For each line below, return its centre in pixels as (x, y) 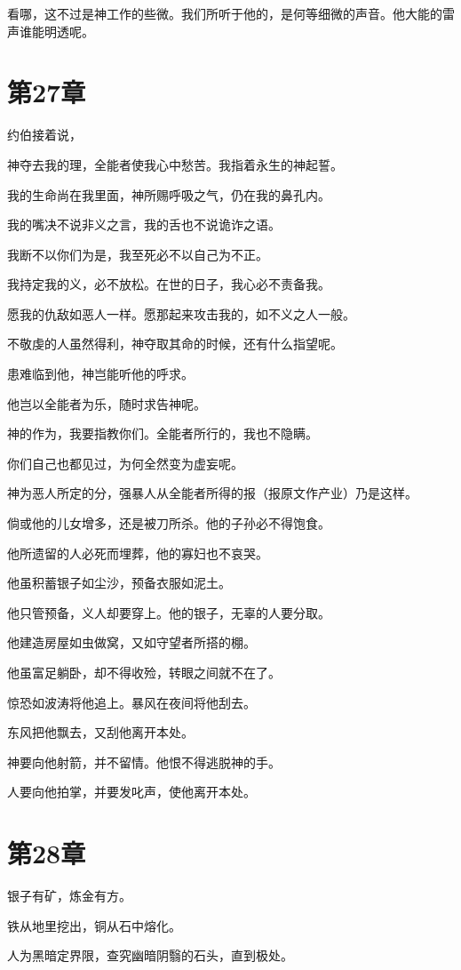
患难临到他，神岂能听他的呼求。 (100, 374)
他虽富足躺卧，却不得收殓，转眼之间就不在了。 (144, 672)
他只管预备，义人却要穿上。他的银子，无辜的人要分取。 (169, 612)
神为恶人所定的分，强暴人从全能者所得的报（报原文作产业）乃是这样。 (212, 493)
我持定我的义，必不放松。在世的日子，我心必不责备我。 (169, 284)
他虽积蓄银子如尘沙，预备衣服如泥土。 (119, 583)
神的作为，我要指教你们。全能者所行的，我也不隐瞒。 (163, 433)
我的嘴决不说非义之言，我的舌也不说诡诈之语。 (144, 224)
